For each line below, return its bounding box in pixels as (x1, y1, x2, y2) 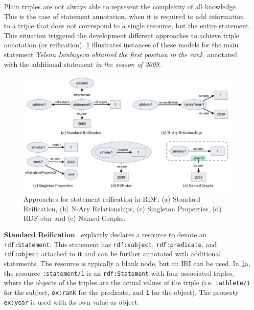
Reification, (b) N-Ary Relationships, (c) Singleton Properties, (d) (23, 203, 222, 213)
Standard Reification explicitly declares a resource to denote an (4, 229, 207, 240)
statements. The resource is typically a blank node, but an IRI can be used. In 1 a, (4, 258, 251, 268)
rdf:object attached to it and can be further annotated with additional (4, 248, 221, 259)
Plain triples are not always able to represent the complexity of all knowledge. (4, 1, 238, 11)
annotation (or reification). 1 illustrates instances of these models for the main (4, 40, 239, 50)
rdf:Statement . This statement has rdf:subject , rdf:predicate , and (4, 239, 217, 249)
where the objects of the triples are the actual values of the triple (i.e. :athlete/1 (4, 277, 251, 288)
